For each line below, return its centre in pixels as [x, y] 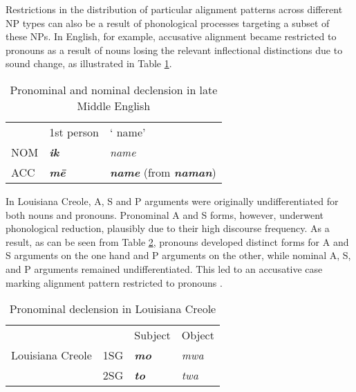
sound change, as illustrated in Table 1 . [89, 63]
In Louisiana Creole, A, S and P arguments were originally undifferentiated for [172, 201]
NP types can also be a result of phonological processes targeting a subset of [168, 23]
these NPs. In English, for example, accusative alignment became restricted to [171, 36]
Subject [152, 335]
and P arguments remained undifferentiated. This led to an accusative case [164, 268]
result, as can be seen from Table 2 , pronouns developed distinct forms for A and [177, 241]
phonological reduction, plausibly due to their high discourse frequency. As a [168, 228]
